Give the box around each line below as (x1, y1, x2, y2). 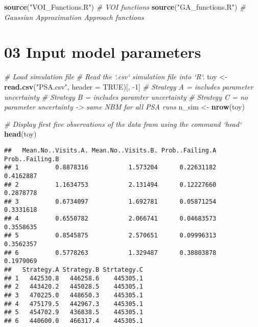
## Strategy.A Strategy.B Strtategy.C (4, 266, 144, 274)
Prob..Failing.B (4, 155, 59, 163)
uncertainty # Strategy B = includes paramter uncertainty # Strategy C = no (4, 91, 248, 102)
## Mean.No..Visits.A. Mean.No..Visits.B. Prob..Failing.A (4, 146, 217, 154)
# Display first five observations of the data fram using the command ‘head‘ (4, 118, 242, 129)
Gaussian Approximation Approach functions (4, 11, 144, 22)
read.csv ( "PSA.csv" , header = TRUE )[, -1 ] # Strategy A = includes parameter (4, 81, 253, 92)
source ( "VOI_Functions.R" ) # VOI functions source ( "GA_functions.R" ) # (4, 2, 246, 12)
